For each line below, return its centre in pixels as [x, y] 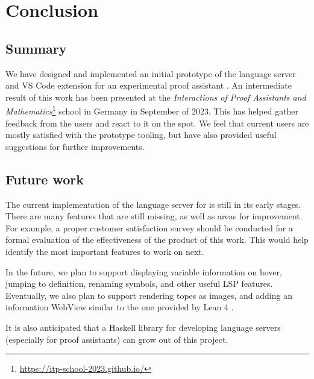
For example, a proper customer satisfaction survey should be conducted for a [149, 227]
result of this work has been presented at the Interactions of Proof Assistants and [156, 97]
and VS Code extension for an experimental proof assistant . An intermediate [149, 85]
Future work [45, 179]
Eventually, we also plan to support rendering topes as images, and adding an [149, 295]
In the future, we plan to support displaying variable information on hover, [144, 271]
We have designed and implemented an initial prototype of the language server [151, 73]
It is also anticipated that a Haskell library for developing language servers [143, 327]
